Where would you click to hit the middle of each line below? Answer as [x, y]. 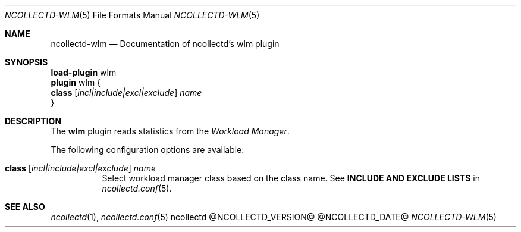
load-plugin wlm [84, 72]
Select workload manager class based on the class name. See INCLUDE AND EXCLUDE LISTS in [291, 178]
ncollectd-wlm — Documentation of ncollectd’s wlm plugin [165, 44]
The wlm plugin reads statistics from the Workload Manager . [170, 131]
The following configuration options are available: [147, 150]
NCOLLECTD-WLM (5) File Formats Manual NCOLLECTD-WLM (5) [132, 15]
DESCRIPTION [33, 121]
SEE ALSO [25, 207]
